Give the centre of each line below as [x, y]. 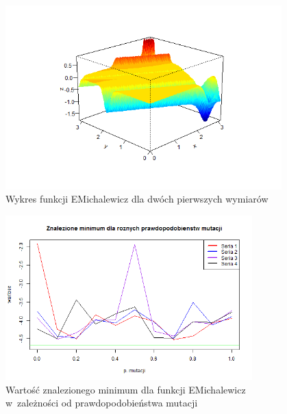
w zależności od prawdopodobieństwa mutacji [102, 403]
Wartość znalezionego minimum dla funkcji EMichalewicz [126, 389]
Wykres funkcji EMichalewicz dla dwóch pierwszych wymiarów [137, 199]
